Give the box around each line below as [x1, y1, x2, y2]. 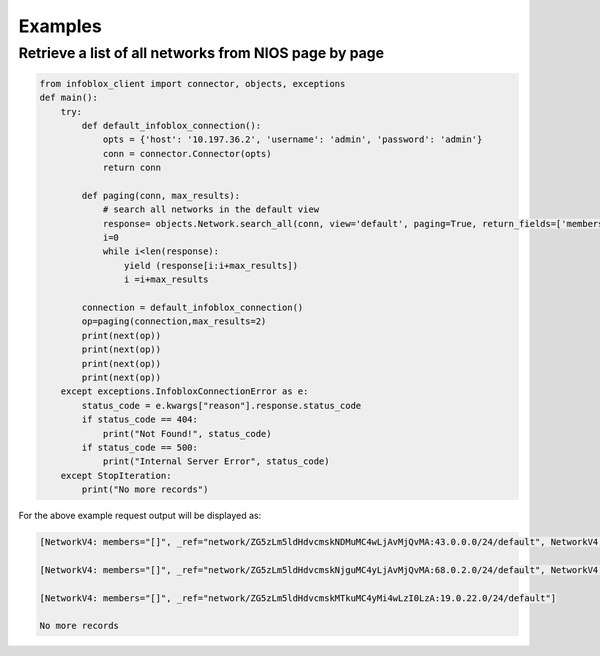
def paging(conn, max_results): [81, 190, 240, 201]
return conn [102, 162, 162, 174]
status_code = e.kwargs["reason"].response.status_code [81, 400, 362, 411]
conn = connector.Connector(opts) [102, 148, 272, 159]
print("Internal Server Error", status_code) [102, 456, 330, 467]
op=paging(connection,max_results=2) [81, 316, 267, 327]
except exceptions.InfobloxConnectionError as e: [60, 386, 309, 397]
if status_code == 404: [81, 414, 199, 425]
